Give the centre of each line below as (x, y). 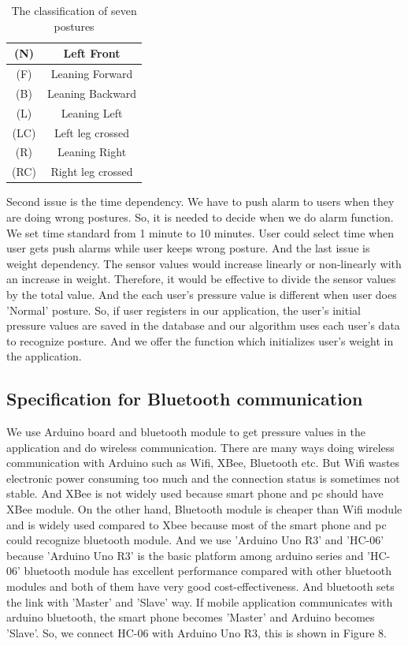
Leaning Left (92, 112)
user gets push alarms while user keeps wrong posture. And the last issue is (188, 248)
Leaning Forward (92, 74)
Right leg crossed (92, 172)
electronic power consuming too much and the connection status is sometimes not (203, 478)
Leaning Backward (92, 93)
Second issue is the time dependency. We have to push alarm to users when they (200, 202)
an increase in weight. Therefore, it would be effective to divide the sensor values (201, 279)
